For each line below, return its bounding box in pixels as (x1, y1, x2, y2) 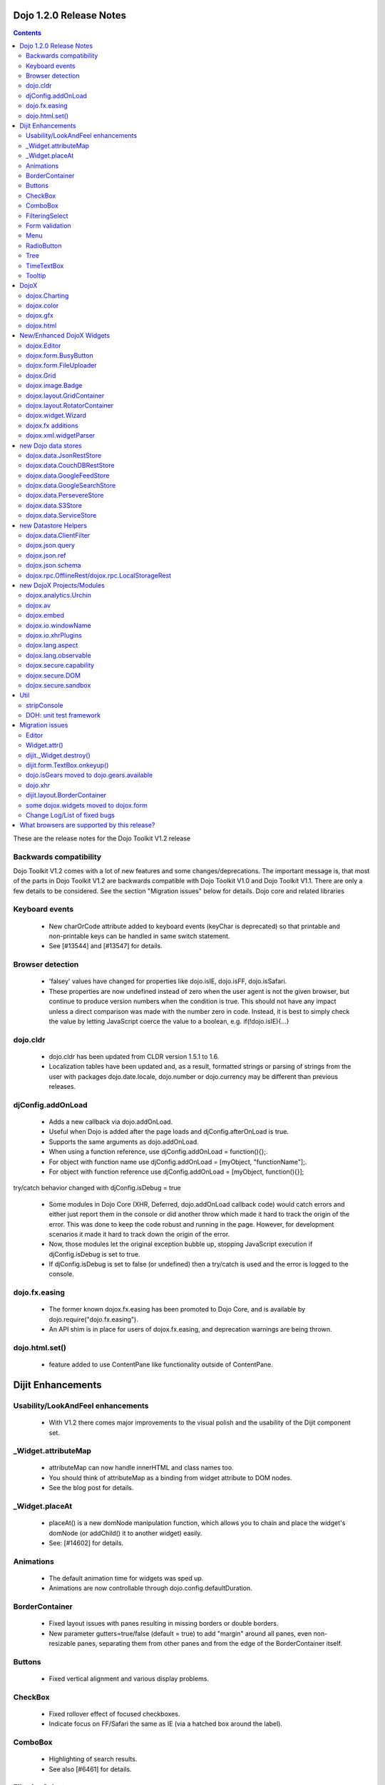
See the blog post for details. (48, 1484, 134, 1492)
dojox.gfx (26, 311, 53, 320)
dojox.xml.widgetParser (26, 431, 96, 440)
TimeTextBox (26, 261, 64, 270)
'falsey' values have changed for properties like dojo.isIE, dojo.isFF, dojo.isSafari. (48, 977, 287, 985)
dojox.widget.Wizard (26, 411, 87, 420)
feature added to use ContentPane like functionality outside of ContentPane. (48, 1360, 274, 1369)
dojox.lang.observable (26, 650, 92, 660)
